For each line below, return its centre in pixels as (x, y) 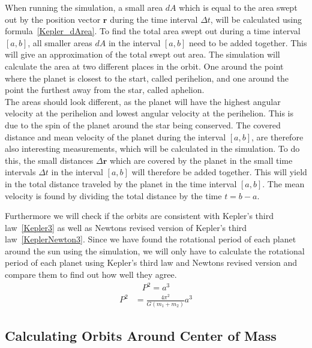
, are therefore (277, 136)
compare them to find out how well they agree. (91, 274)
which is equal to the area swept (238, 7)
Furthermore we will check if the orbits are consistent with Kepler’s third (139, 216)
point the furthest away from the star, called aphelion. (105, 90)
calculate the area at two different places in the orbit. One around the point (144, 66)
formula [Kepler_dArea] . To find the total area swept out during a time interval (153, 31)
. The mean (283, 183)
